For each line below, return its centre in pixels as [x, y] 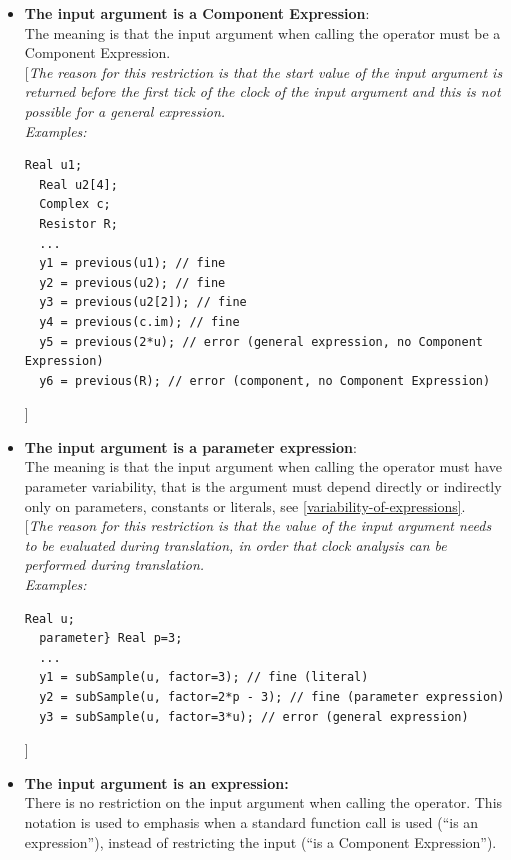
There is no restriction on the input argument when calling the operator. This [263, 802]
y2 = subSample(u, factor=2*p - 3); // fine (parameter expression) [272, 697]
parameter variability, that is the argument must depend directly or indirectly [263, 486]
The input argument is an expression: [156, 782]
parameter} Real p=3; [111, 638]
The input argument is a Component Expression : [197, 13]
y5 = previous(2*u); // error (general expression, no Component [261, 341]
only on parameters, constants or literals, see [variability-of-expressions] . [245, 505]
